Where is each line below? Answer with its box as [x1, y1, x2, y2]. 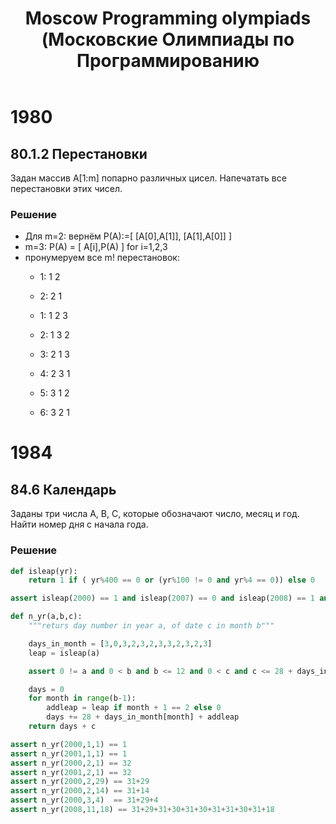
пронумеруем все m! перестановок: [24, 252, 180, 264]
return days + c [28, 722, 97, 732]
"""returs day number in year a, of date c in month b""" [28, 621, 275, 631]
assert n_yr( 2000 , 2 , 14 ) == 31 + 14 [10, 786, 150, 796]
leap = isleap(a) [28, 648, 101, 658]
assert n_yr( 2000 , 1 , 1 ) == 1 [10, 739, 128, 749]
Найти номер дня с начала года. [10, 518, 149, 531]
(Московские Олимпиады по [41, 28, 295, 51]
